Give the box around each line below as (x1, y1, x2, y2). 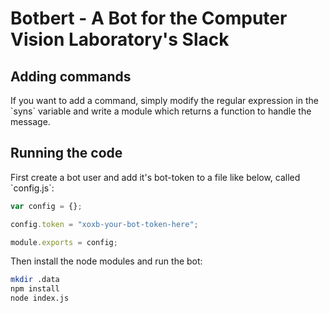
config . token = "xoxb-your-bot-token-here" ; (10, 219, 199, 229)
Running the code (10, 145, 123, 162)
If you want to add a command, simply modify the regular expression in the (10, 95, 319, 106)
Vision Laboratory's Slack (10, 28, 230, 51)
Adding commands (10, 68, 132, 85)
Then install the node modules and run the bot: (10, 255, 203, 267)
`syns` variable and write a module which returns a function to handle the (10, 105, 312, 117)
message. (10, 116, 51, 127)
